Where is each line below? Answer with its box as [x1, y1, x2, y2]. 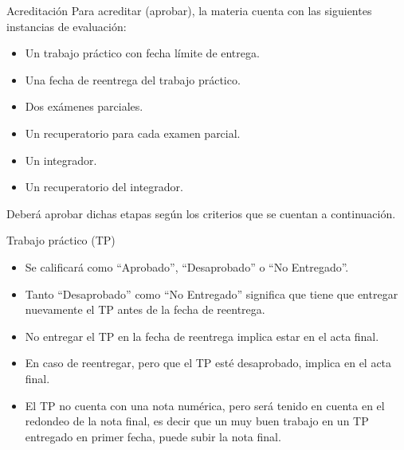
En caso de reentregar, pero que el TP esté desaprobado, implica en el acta [25, 354, 392, 371]
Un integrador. [25, 151, 97, 168]
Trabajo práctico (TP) [6, 232, 116, 248]
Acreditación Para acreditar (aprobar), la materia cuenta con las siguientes [6, 2, 372, 18]
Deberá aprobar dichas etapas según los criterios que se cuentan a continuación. [6, 205, 396, 221]
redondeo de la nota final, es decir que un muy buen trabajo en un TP [25, 413, 369, 429]
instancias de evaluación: [6, 18, 127, 34]
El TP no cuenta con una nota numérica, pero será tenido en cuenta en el [25, 397, 385, 413]
